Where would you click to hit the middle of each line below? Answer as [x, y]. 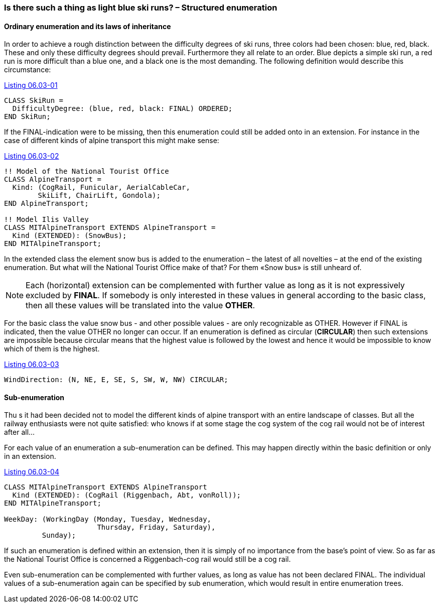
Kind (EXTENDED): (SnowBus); [69, 236]
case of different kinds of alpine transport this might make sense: [112, 141]
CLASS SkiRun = [34, 101]
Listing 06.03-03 [32, 365]
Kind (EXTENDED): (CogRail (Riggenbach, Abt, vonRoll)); [127, 495]
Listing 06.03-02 [32, 156]
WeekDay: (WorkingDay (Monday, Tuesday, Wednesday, [108, 519]
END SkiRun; [27, 117]
